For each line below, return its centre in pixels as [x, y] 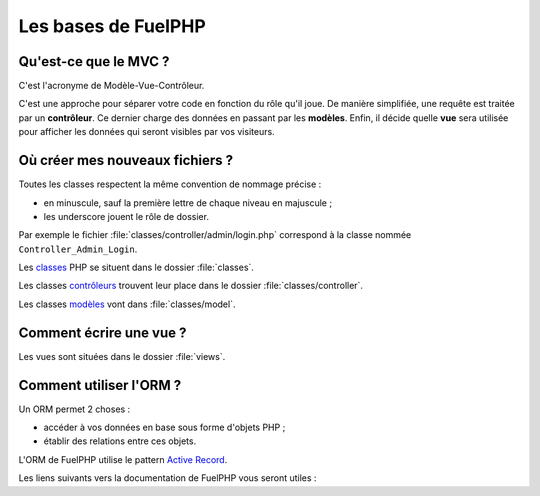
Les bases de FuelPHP [112, 26]
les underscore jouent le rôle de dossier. [126, 216]
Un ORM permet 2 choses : [74, 409]
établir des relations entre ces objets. [120, 441]
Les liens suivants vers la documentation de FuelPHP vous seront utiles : [167, 478]
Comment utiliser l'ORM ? [100, 385]
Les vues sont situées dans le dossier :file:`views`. [122, 356]
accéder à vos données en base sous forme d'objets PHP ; [164, 427]
